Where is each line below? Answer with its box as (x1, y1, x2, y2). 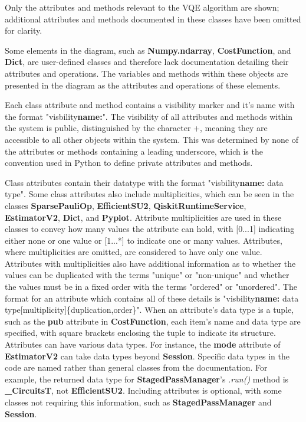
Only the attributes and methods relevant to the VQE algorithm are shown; (5, 1, 279, 13)
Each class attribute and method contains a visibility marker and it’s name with (5, 99, 295, 111)
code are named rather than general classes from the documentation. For (5, 361, 268, 374)
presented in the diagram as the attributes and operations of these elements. (5, 78, 281, 91)
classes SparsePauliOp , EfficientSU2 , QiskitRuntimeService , (5, 199, 246, 211)
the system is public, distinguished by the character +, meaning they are (5, 122, 268, 134)
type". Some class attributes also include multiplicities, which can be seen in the (5, 188, 294, 200)
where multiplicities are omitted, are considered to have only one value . (5, 246, 262, 258)
